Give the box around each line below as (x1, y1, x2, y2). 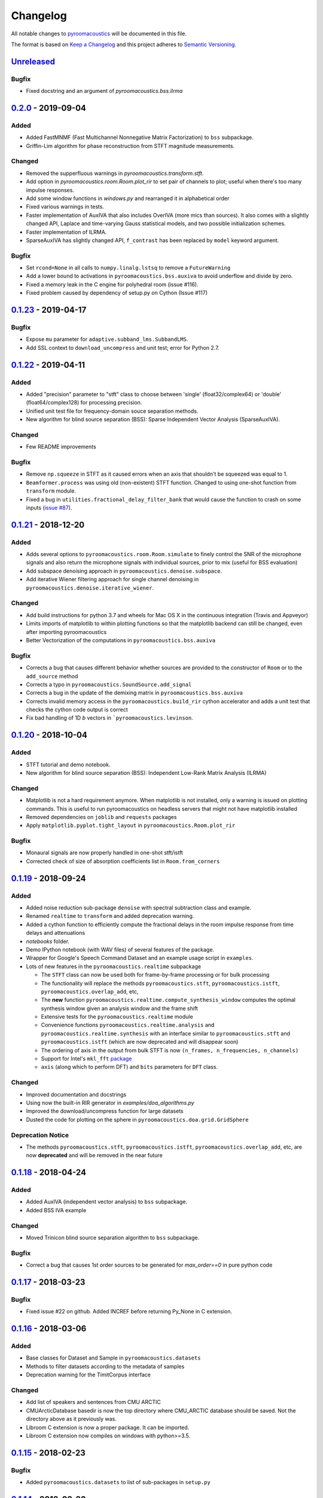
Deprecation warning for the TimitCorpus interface (26, 1371, 151, 1378)
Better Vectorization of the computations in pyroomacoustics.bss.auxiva (26, 636, 215, 644)
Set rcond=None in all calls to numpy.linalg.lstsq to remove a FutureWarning (26, 264, 231, 271)
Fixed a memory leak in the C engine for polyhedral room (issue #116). (26, 280, 199, 288)
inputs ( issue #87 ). (26, 504, 72, 511)
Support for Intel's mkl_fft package (41, 1055, 132, 1062)
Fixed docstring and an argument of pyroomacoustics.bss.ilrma (26, 87, 183, 95)
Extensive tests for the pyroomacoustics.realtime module (41, 1013, 194, 1020)
